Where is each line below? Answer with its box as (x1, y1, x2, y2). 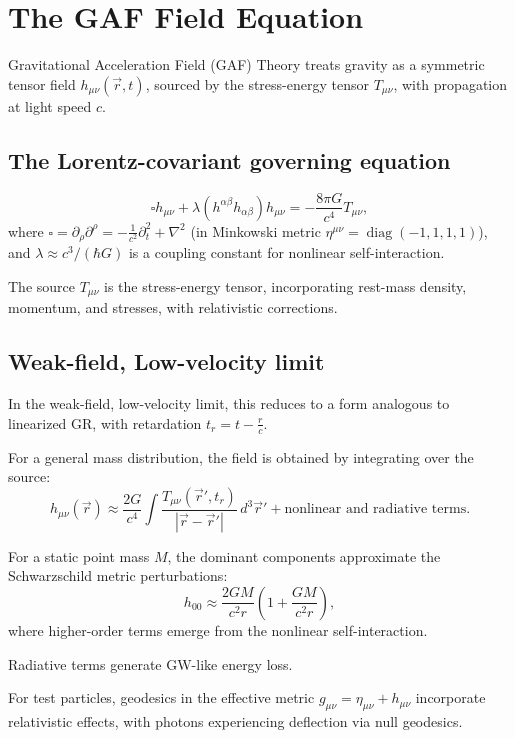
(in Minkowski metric (190, 220, 321, 241)
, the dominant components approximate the (167, 545, 441, 566)
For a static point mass (8, 545, 150, 566)
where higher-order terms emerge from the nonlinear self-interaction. (8, 619, 428, 640)
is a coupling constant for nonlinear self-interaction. (128, 242, 445, 263)
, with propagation (393, 73, 507, 94)
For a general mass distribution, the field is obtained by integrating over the (8, 446, 474, 467)
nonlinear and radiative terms (284, 502, 467, 517)
